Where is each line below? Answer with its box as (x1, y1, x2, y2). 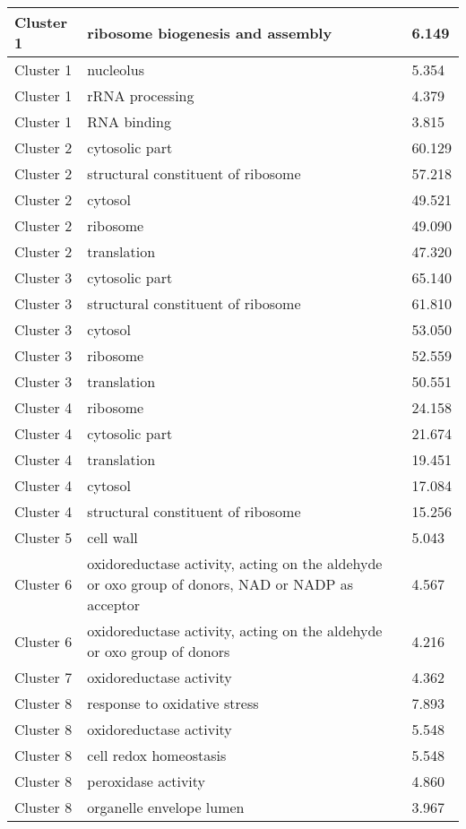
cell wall (87, 527, 138, 548)
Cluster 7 (14, 667, 73, 687)
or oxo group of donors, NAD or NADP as (87, 574, 353, 594)
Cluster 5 (14, 527, 73, 548)
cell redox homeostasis (87, 745, 227, 765)
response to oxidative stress (87, 693, 259, 713)
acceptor (87, 594, 141, 615)
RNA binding (87, 111, 171, 132)
